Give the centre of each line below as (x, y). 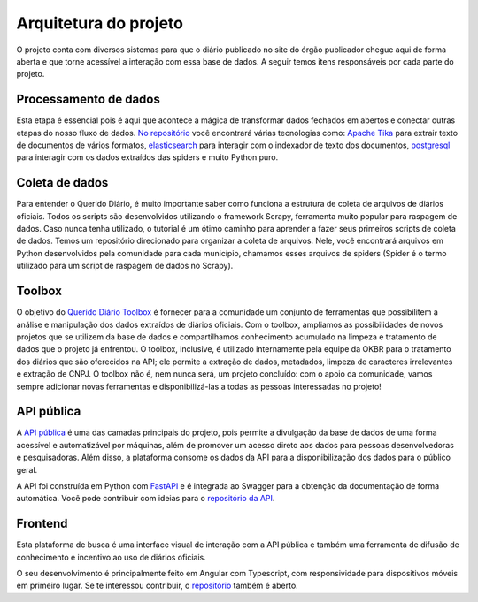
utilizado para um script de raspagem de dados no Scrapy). (125, 266)
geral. (27, 469)
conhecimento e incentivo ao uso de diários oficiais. (112, 557)
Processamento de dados (89, 99)
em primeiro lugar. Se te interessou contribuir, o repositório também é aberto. (157, 586)
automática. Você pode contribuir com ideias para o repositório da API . (146, 499)
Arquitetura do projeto (100, 23)
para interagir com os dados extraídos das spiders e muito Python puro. (147, 157)
